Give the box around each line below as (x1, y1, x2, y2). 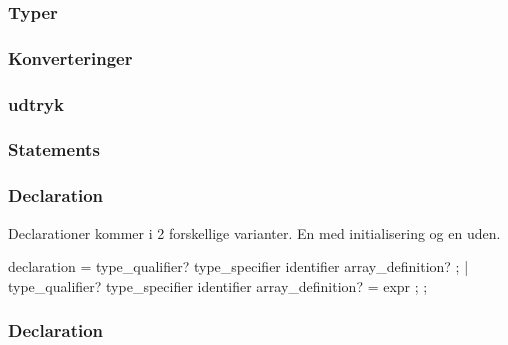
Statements (8, 137, 100, 162)
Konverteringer (8, 45, 133, 70)
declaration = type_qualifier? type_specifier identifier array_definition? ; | (8, 256, 469, 277)
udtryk (8, 91, 64, 116)
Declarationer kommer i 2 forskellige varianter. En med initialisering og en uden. (8, 222, 501, 243)
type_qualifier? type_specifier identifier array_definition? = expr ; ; (8, 275, 428, 296)
